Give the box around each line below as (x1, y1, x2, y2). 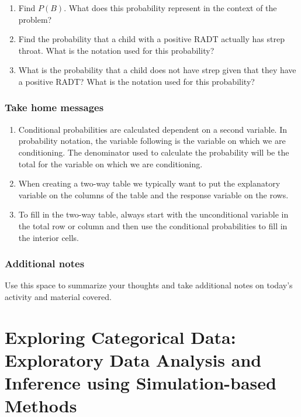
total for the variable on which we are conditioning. (18, 157, 203, 170)
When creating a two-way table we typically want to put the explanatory (18, 177, 281, 189)
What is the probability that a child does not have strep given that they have (18, 64, 296, 76)
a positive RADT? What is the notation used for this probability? (18, 75, 255, 87)
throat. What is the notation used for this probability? (18, 44, 214, 56)
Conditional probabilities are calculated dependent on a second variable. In (18, 123, 287, 135)
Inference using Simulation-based (5, 371, 276, 395)
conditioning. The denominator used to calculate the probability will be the (18, 146, 289, 158)
